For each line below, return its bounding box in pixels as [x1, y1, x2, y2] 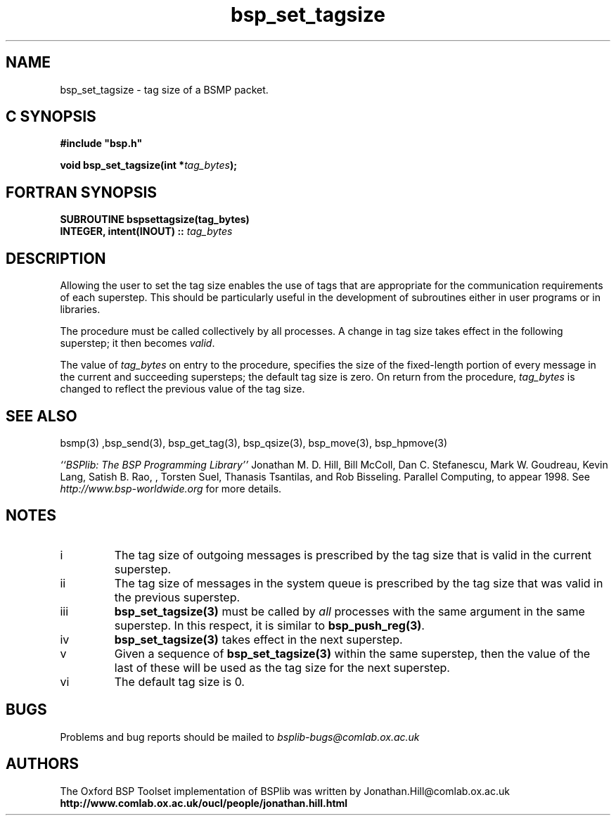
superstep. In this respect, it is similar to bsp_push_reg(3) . [114, 618, 425, 632]
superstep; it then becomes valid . [60, 337, 215, 350]
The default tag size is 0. [114, 674, 245, 689]
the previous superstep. [114, 590, 240, 604]
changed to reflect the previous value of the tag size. [60, 383, 305, 395]
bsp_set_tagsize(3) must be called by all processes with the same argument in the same [114, 604, 585, 618]
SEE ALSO [6, 407, 77, 425]
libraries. [60, 303, 101, 316]
